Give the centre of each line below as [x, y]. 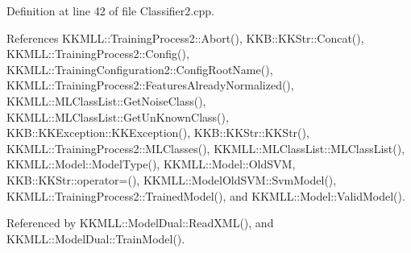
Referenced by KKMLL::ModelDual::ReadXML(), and [140, 223]
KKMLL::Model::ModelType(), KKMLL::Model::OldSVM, [151, 164]
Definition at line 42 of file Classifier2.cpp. [110, 10]
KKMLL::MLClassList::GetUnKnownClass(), [118, 116]
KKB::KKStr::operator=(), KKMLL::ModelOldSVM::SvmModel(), [172, 179]
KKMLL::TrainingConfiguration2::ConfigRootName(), [140, 69]
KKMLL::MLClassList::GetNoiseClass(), [106, 100]
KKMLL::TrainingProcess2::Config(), [98, 54]
